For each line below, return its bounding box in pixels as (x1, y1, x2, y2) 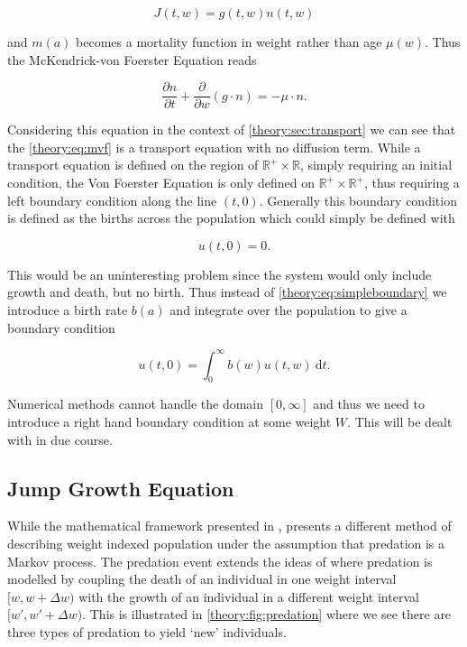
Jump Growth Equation (7, 474, 234, 502)
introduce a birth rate (7, 300, 128, 319)
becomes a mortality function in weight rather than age (76, 32, 382, 51)
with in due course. (7, 430, 113, 448)
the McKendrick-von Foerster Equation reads (7, 50, 257, 69)
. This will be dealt (347, 412, 453, 431)
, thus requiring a (363, 173, 460, 192)
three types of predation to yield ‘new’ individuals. (7, 623, 287, 642)
